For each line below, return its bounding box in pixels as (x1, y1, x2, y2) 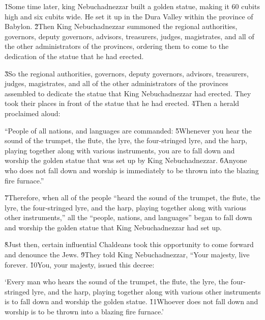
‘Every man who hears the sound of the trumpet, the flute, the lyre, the (5, 276, 228, 287)
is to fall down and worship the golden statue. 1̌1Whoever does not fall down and (5, 296, 258, 307)
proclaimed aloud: (5, 108, 61, 118)
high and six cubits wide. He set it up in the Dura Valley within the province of (5, 11, 253, 21)
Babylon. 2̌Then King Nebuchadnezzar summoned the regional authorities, (5, 21, 238, 32)
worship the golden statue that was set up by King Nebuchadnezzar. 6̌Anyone (5, 155, 247, 166)
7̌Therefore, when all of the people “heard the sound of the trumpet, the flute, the (5, 192, 260, 203)
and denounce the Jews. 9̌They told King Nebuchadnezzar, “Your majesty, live (5, 249, 250, 260)
